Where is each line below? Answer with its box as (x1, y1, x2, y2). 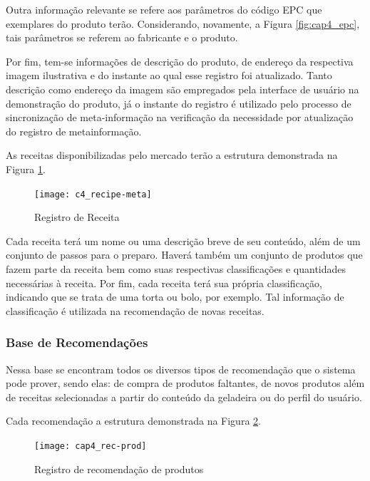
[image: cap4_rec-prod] (34, 440, 147, 451)
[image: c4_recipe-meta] (34, 189, 152, 200)
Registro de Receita (34, 210, 120, 224)
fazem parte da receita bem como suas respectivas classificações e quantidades (6, 261, 346, 276)
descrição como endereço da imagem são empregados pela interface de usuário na (6, 81, 359, 96)
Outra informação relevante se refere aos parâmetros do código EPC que (6, 2, 322, 16)
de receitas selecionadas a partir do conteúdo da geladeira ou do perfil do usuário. (6, 389, 362, 404)
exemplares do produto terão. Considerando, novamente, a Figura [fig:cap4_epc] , (6, 16, 360, 31)
